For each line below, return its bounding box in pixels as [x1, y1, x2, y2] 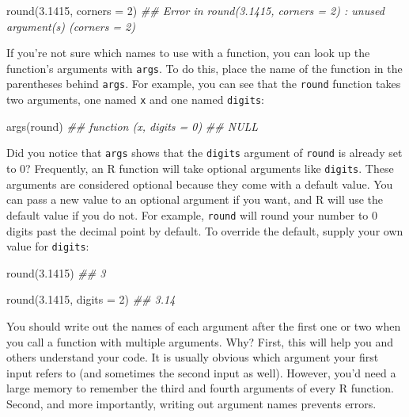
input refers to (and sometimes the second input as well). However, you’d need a [6, 364, 396, 381]
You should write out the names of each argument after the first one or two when [6, 317, 401, 334]
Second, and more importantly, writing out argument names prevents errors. [6, 395, 377, 411]
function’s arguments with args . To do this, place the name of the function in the [6, 59, 403, 76]
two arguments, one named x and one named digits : [6, 91, 264, 108]
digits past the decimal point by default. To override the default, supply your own [6, 222, 403, 239]
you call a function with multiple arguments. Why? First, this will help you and [6, 333, 393, 350]
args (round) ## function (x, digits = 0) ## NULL [6, 117, 259, 134]
